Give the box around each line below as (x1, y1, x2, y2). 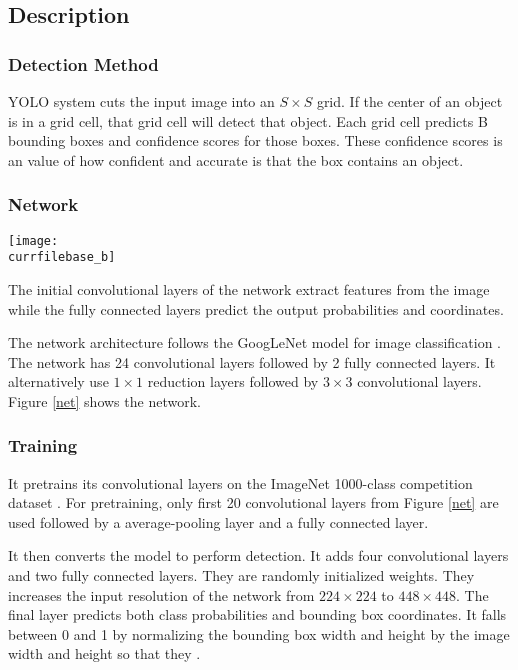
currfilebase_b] (8, 250, 116, 265)
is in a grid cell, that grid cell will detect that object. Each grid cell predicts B (8, 110, 488, 131)
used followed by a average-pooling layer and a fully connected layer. (8, 511, 429, 532)
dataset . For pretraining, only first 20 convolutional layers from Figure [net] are (8, 492, 499, 513)
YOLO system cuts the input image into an (8, 91, 275, 111)
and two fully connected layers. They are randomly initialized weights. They (8, 565, 475, 586)
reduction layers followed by (147, 371, 319, 392)
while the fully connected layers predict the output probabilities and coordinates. (8, 298, 504, 319)
